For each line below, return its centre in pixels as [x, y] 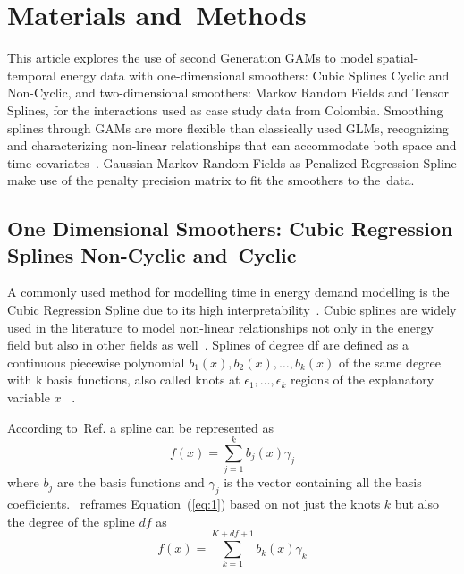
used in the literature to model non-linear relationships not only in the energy [220, 327]
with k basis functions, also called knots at [124, 380]
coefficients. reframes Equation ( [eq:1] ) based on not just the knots [194, 504]
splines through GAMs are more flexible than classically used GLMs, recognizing [228, 127]
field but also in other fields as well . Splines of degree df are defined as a [208, 345]
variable [29, 397]
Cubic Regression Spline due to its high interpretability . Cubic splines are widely [232, 310]
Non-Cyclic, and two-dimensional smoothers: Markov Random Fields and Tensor [228, 93]
